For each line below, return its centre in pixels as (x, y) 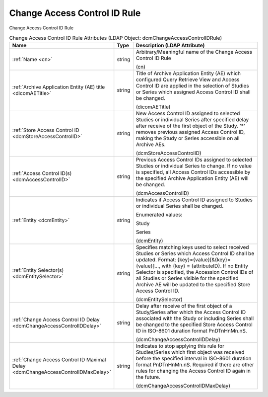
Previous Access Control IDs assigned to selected (194, 160)
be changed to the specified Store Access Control (194, 324)
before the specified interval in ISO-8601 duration (194, 359)
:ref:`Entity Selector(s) (38, 270)
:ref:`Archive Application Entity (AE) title (59, 87)
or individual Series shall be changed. (180, 206)
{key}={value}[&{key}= (204, 260)
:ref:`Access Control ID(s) (42, 173)
